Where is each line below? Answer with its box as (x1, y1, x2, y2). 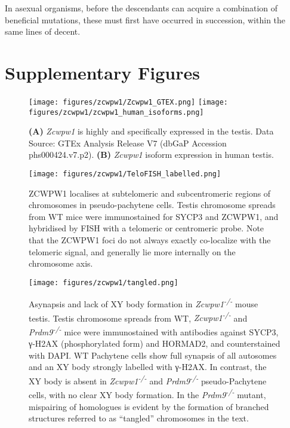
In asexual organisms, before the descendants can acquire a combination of (5, 2, 278, 14)
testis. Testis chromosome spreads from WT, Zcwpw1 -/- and (29, 310, 248, 324)
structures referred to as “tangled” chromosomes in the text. (29, 412, 249, 424)
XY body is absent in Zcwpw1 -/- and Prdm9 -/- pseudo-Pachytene (29, 373, 267, 387)
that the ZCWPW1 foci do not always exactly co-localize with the (29, 234, 271, 246)
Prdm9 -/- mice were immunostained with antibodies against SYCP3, (29, 323, 279, 338)
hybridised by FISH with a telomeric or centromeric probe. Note (29, 222, 264, 234)
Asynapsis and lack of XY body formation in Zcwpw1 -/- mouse (29, 296, 258, 310)
